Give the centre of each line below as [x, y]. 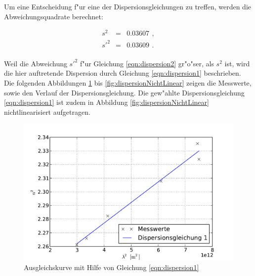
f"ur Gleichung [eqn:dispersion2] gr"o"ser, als [147, 63]
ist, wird [237, 63]
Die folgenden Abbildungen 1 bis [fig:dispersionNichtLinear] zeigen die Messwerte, [128, 83]
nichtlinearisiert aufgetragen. [47, 112]
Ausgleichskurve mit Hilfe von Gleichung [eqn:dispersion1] [111, 267]
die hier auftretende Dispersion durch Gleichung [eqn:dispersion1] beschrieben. [123, 73]
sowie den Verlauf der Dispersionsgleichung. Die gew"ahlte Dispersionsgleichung [124, 92]
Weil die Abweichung [36, 63]
